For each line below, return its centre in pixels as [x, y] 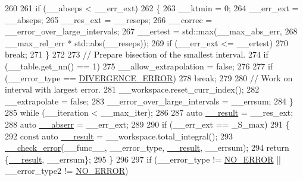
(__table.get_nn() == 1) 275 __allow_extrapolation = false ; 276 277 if [139, 66]
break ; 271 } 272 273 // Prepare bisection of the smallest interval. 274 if [137, 54]
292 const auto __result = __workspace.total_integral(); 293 [119, 136]
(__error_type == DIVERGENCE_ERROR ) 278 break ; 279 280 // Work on [149, 77]
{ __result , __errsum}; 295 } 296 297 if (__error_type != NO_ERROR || [143, 159]
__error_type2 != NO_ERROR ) [67, 171]
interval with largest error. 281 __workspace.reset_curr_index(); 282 [132, 89]
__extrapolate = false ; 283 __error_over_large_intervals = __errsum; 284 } [149, 101]
